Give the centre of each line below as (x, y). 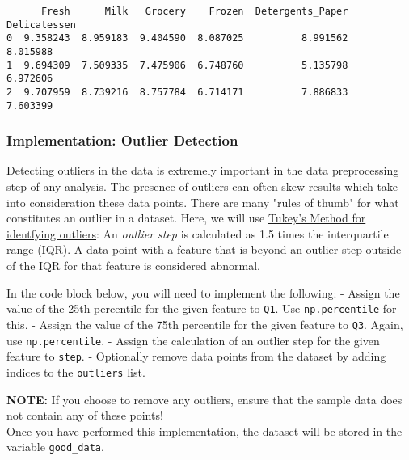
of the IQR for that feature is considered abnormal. (133, 266)
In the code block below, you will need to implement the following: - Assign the (203, 292)
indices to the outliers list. (76, 371)
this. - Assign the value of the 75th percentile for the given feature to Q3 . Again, (205, 324)
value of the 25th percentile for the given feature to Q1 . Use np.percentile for (202, 308)
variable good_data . (55, 447)
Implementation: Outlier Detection (122, 140)
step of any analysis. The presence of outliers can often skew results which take (202, 186)
